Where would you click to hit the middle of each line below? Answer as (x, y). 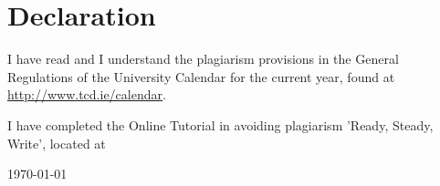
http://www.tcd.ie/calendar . (87, 94)
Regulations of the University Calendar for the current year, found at (201, 76)
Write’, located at (57, 143)
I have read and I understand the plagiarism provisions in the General (203, 59)
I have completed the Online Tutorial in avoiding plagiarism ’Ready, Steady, (220, 124)
